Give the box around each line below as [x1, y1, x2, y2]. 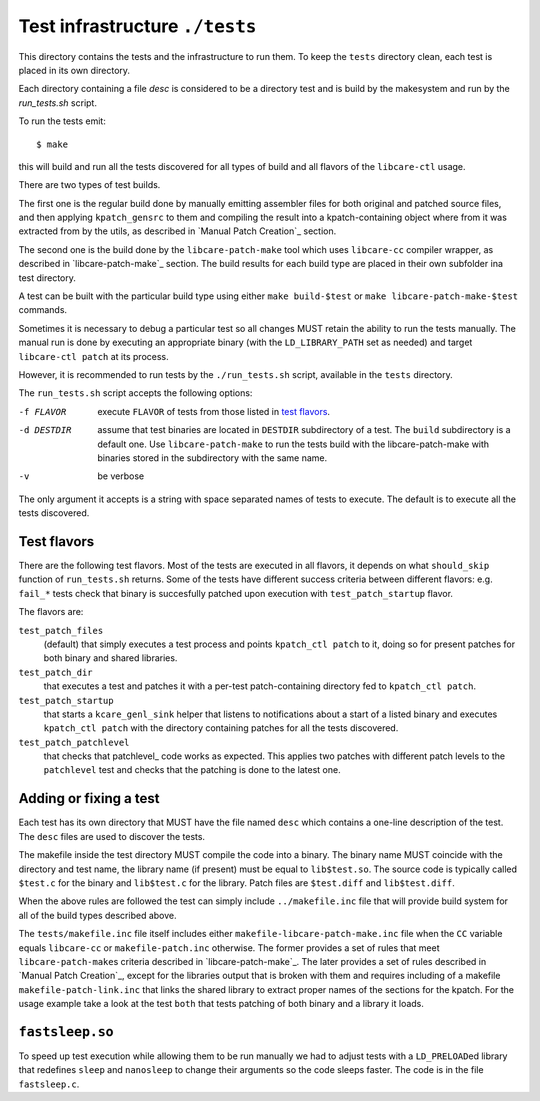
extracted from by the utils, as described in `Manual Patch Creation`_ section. [18, 225, 337, 237]
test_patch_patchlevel [18, 736, 130, 748]
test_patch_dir [18, 666, 94, 678]
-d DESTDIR [18, 425, 72, 436]
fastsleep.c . [18, 1078, 80, 1090]
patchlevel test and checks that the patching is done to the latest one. [43, 764, 341, 776]
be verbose [97, 470, 145, 482]
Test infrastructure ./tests [18, 15, 257, 37]
